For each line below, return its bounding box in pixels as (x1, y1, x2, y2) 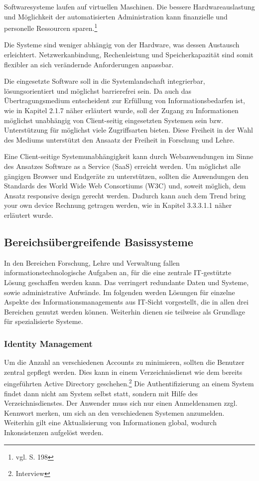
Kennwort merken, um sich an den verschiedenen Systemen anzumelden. (4, 407, 225, 418)
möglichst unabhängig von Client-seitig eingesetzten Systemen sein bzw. (4, 115, 224, 125)
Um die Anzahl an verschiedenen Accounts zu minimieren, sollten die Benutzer (4, 357, 245, 367)
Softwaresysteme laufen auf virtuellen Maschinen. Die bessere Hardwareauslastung (4, 1, 255, 11)
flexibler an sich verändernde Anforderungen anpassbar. (4, 59, 174, 69)
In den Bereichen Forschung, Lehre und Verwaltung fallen (4, 257, 180, 268)
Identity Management (4, 337, 93, 349)
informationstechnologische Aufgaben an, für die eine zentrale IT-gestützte (4, 267, 232, 278)
